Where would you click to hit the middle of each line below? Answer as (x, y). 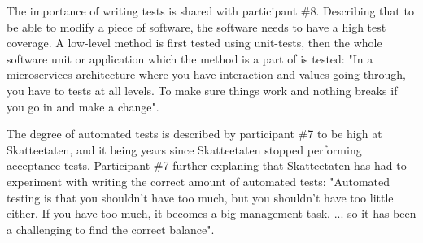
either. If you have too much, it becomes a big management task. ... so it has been (211, 213)
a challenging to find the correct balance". (111, 229)
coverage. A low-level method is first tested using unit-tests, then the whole (194, 43)
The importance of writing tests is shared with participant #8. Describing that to (210, 11)
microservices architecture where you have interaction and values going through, (206, 74)
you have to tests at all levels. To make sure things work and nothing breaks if (202, 90)
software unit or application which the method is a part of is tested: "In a (190, 58)
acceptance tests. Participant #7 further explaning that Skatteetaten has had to (207, 165)
